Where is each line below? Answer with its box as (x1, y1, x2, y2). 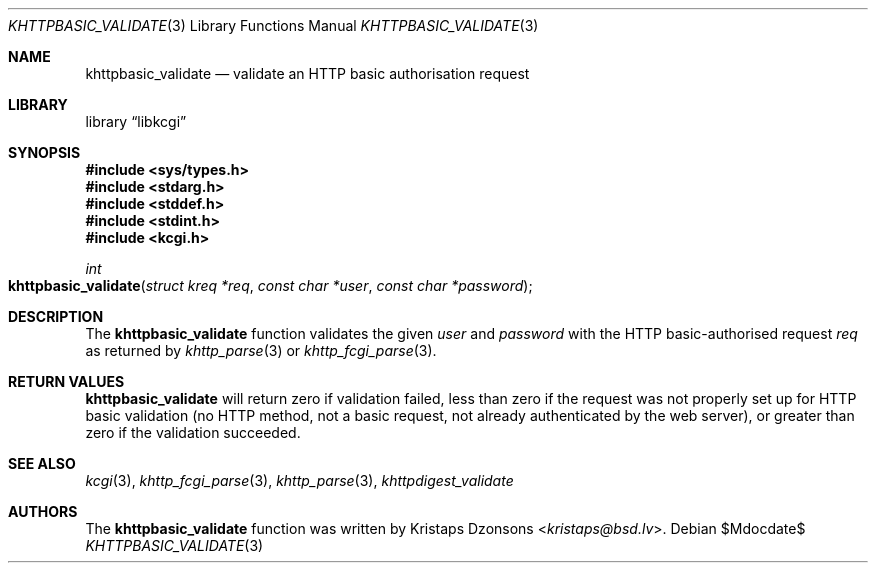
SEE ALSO (8, 455, 76, 472)
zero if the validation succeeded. (85, 424, 301, 441)
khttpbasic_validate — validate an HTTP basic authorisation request (85, 65, 530, 82)
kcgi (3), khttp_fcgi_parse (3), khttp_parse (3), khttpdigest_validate (85, 472, 514, 489)
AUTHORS (8, 503, 78, 520)
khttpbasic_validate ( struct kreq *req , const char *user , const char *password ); (8, 277, 533, 294)
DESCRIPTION (8, 308, 104, 325)
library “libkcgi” (85, 113, 187, 130)
